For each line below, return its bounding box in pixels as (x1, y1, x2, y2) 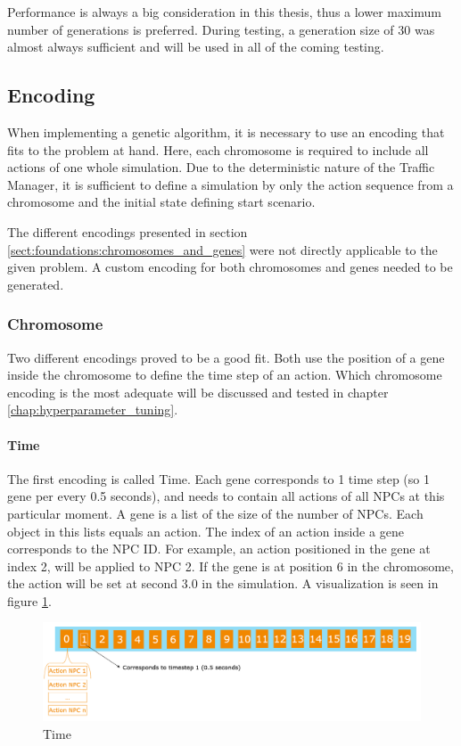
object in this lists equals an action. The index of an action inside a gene (7, 521, 404, 540)
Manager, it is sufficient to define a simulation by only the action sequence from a (7, 175, 454, 193)
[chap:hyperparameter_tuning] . (7, 400, 178, 419)
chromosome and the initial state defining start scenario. (7, 193, 316, 211)
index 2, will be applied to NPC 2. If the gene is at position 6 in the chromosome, (7, 556, 454, 575)
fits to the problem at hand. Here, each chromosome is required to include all (7, 140, 429, 159)
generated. (7, 275, 64, 293)
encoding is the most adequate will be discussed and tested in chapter (7, 382, 389, 401)
